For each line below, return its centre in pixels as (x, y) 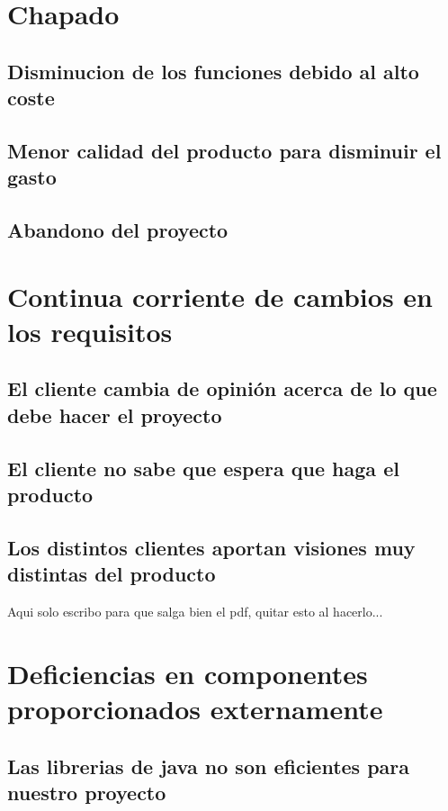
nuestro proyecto (87, 792)
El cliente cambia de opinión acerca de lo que (222, 388)
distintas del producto (112, 574)
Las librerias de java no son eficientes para (209, 766)
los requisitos (90, 331)
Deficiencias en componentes (188, 673)
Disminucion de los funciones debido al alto (213, 71)
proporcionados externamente (195, 708)
